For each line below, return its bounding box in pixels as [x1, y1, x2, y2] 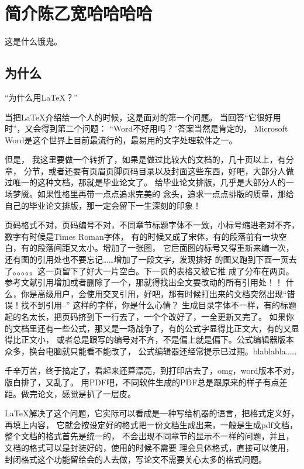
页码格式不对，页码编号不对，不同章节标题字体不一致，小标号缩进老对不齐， [5, 219, 299, 231]
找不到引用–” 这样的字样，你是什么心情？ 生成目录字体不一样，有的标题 [20, 299, 296, 311]
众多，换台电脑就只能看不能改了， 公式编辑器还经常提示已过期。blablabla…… [5, 344, 297, 357]
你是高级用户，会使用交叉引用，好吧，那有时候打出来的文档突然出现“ [20, 287, 287, 299]
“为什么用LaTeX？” [5, 91, 78, 103]
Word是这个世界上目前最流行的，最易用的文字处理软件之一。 [5, 133, 237, 146]
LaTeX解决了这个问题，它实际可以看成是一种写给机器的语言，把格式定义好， [5, 407, 299, 419]
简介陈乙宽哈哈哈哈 [5, 1, 153, 25]
